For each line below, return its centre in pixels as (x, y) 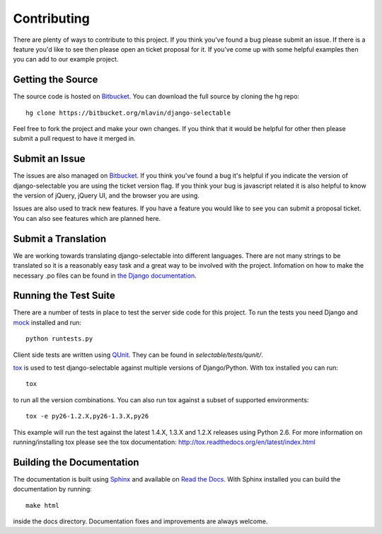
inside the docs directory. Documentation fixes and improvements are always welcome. (140, 521)
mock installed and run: (47, 322)
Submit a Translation (60, 238)
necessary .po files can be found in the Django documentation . (105, 275)
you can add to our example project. (66, 59)
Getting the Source (56, 80)
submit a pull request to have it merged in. (74, 139)
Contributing (51, 18)
